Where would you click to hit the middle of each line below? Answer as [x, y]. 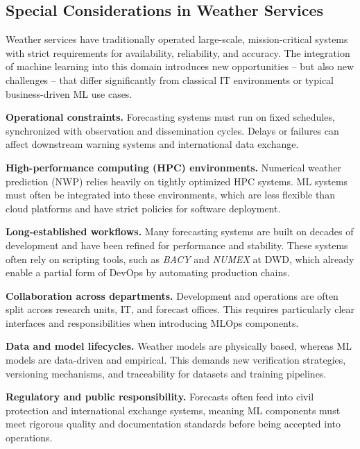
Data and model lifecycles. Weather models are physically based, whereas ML [179, 346]
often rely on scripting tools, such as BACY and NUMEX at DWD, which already [180, 259]
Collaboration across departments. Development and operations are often [172, 295]
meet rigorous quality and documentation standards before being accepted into [173, 424]
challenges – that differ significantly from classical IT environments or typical [170, 79]
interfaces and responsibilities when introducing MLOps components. [152, 322]
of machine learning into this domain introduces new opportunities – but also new [180, 66]
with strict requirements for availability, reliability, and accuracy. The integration [178, 52]
